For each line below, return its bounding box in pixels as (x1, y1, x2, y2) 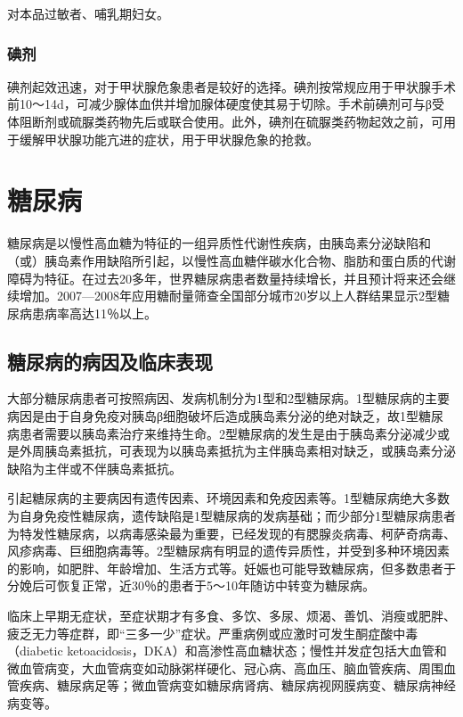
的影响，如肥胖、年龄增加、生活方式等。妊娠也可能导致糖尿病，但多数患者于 (7, 558, 456, 577)
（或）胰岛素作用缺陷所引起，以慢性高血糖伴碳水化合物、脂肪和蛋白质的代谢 (7, 251, 456, 269)
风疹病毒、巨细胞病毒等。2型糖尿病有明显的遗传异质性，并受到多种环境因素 (7, 541, 450, 560)
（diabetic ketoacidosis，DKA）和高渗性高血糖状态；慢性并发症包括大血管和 (7, 641, 447, 660)
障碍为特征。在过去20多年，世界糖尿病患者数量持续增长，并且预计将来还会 (7, 268, 443, 287)
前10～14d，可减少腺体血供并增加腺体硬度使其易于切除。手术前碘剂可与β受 (7, 95, 444, 113)
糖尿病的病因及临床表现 (7, 347, 213, 375)
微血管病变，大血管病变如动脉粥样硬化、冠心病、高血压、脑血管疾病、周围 (7, 658, 443, 677)
